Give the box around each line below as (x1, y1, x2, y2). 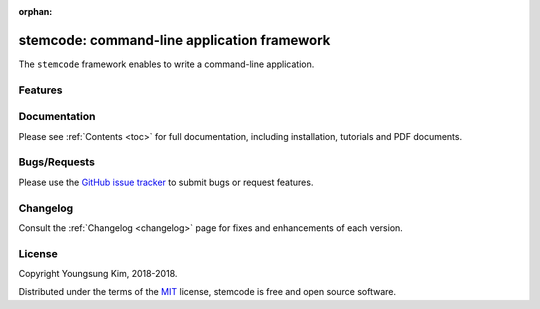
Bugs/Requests (18, 155, 95, 169)
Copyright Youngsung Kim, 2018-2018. (18, 268, 178, 280)
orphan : (18, 6, 53, 17)
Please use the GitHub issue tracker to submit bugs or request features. (18, 176, 314, 188)
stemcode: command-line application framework (18, 31, 331, 49)
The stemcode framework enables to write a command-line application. (18, 58, 315, 70)
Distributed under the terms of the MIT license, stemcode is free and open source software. (18, 286, 397, 298)
